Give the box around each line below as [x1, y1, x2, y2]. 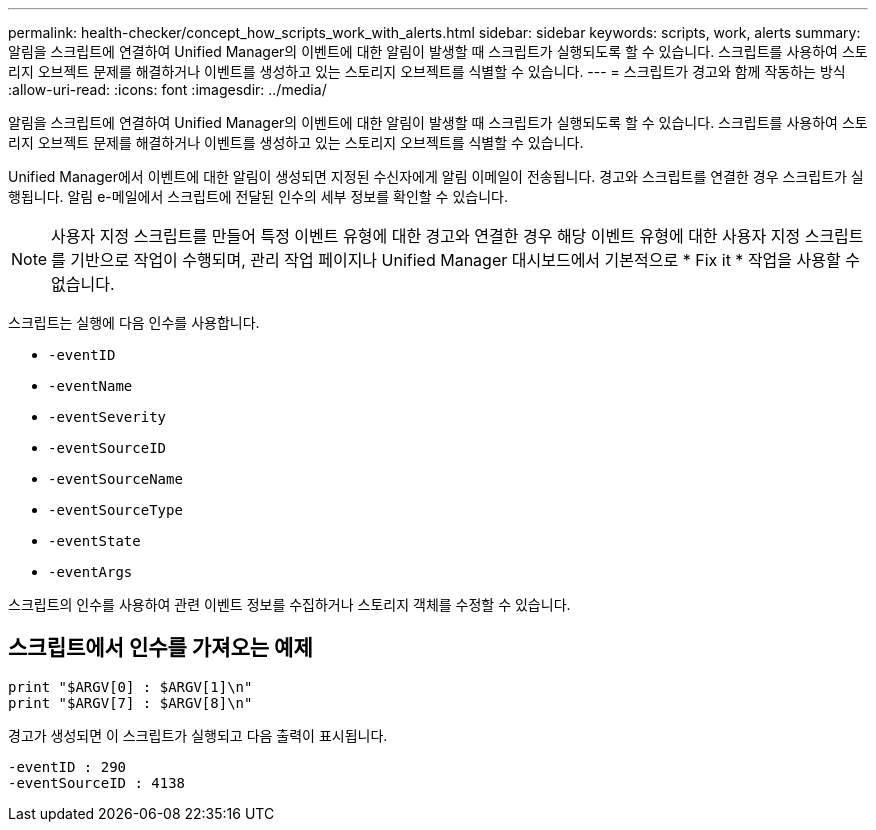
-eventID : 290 [8, 758, 127, 775]
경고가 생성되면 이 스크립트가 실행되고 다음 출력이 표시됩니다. [8, 726, 388, 744]
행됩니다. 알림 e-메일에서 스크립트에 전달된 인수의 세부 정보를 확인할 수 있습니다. [8, 188, 508, 205]
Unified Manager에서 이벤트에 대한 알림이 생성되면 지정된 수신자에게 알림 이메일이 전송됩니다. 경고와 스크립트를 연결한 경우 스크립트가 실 [8, 168, 864, 185]
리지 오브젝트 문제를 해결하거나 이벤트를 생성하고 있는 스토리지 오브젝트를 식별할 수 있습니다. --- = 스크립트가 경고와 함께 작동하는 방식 [8, 63, 846, 80]
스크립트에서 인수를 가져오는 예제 [8, 635, 313, 661]
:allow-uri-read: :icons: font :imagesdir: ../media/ [8, 81, 327, 98]
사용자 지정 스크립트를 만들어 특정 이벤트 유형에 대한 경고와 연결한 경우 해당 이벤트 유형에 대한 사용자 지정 [51, 226, 801, 246]
